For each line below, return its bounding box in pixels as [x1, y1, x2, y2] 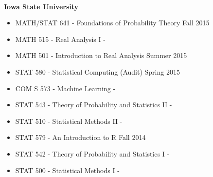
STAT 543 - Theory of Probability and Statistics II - [15, 99, 172, 110]
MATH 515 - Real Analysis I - [15, 34, 106, 44]
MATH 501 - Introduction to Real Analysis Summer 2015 [15, 50, 187, 60]
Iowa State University [4, 1, 79, 11]
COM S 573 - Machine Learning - [15, 83, 115, 93]
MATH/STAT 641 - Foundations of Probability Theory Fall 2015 [15, 18, 210, 28]
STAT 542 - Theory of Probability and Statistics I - [15, 148, 170, 158]
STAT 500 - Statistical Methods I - [15, 165, 120, 175]
